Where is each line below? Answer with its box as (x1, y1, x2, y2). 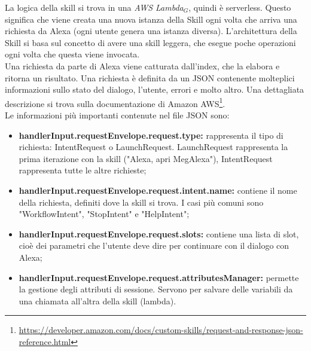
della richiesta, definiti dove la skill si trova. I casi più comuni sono (19, 196, 264, 208)
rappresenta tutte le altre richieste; (19, 164, 147, 176)
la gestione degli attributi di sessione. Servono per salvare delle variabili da (19, 283, 293, 295)
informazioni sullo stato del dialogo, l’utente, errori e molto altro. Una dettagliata (5, 83, 304, 96)
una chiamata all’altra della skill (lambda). (19, 294, 176, 307)
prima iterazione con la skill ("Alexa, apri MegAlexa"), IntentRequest (19, 152, 273, 164)
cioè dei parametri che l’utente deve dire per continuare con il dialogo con (19, 239, 289, 252)
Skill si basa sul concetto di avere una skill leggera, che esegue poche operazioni (5, 36, 296, 48)
